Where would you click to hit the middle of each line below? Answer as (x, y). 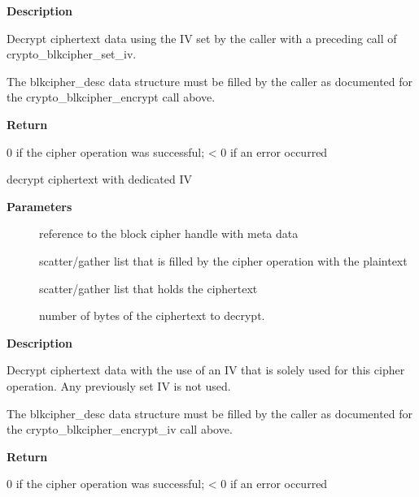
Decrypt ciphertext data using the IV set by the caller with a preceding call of (202, 38)
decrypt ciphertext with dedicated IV (99, 179)
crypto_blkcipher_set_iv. (72, 54)
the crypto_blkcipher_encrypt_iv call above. (120, 429)
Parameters (39, 206)
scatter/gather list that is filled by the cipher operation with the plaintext (223, 260)
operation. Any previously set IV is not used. (119, 385)
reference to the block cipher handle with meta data (169, 233)
